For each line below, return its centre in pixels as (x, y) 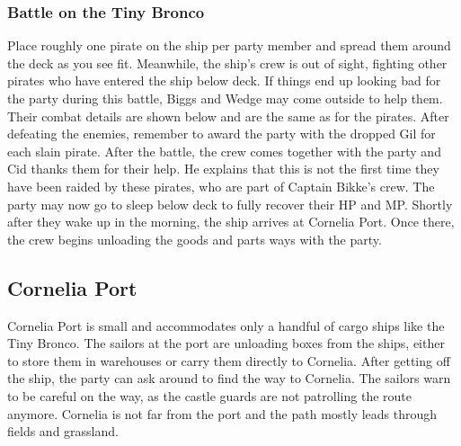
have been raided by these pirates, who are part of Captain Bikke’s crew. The (221, 186)
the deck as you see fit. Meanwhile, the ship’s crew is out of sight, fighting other (227, 62)
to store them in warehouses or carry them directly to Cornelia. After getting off (229, 360)
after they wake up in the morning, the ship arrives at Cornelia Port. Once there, (231, 222)
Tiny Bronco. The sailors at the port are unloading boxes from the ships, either (226, 343)
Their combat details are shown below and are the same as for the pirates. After (228, 116)
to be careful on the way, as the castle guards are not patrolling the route (209, 395)
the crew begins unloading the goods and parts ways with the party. (195, 239)
